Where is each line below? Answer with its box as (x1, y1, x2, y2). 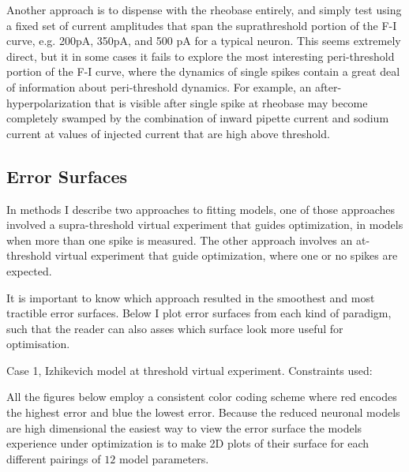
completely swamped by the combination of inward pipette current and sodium (6, 110, 389, 126)
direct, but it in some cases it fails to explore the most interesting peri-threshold (6, 47, 395, 64)
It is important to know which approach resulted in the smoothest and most (6, 289, 375, 305)
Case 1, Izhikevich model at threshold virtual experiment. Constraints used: (6, 361, 373, 378)
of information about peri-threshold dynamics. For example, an (6, 78, 312, 95)
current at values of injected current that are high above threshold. (6, 125, 330, 141)
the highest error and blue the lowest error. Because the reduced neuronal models (6, 404, 400, 421)
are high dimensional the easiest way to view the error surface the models (6, 419, 362, 436)
